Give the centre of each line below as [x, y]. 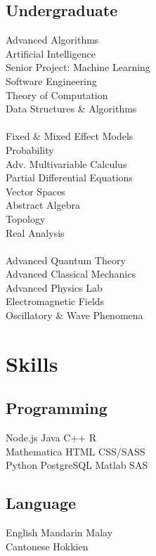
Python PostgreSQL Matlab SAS [77, 465]
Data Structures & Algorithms [71, 109]
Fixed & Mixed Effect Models [70, 136]
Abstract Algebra [43, 205]
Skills [32, 363]
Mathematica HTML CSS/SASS [76, 451]
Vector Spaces [35, 191]
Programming [57, 408]
